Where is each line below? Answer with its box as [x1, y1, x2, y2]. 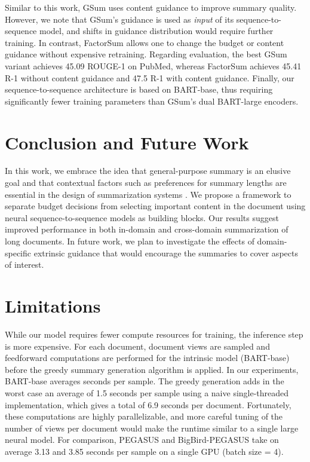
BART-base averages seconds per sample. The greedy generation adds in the [5, 375, 284, 387]
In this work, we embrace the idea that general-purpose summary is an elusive [5, 164, 291, 177]
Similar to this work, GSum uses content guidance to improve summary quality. [5, 1, 297, 13]
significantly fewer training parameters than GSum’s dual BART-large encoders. [5, 94, 299, 107]
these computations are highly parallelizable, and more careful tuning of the [5, 410, 283, 423]
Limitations [5, 293, 101, 317]
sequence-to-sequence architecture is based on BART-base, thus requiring [5, 83, 273, 96]
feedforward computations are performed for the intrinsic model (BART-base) [5, 351, 290, 364]
